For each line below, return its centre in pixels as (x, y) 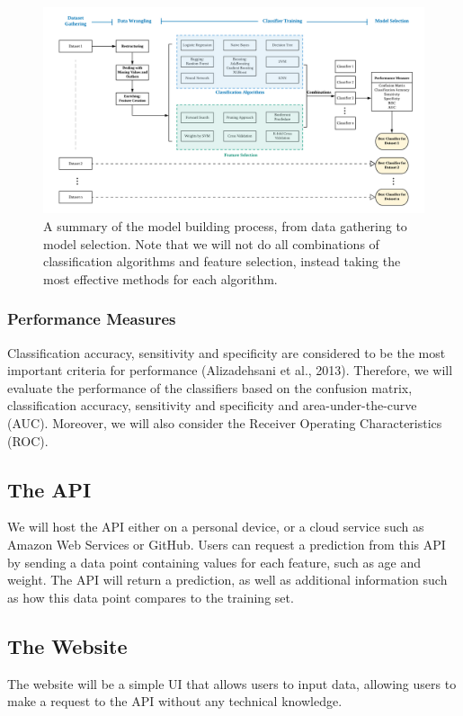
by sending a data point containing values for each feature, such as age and (214, 562)
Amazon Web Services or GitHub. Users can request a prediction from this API (227, 544)
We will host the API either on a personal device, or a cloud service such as (216, 527)
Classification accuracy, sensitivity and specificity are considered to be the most (227, 352)
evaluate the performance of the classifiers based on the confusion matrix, (210, 387)
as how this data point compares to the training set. (151, 597)
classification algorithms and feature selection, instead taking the (222, 261)
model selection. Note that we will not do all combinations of (211, 243)
